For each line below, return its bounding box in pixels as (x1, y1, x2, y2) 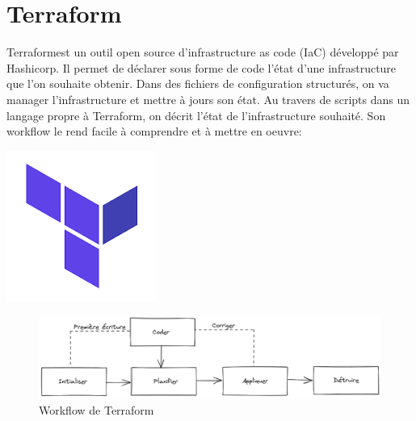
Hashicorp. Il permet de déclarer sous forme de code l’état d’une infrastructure (6, 59, 397, 76)
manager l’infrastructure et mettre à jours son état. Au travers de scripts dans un (6, 90, 410, 107)
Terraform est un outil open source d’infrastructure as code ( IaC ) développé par (6, 44, 399, 60)
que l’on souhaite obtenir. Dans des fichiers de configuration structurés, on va (6, 75, 389, 92)
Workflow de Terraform (39, 401, 154, 418)
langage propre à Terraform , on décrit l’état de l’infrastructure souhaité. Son (6, 106, 386, 123)
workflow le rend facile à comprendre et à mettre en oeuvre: (6, 123, 302, 140)
